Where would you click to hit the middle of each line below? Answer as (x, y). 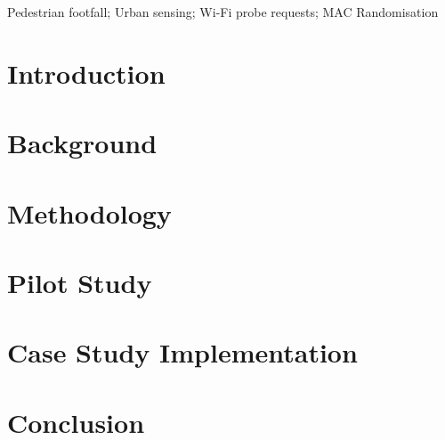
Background (82, 143)
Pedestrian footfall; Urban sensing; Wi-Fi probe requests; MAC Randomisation (223, 12)
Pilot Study (80, 282)
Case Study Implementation (182, 352)
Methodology (89, 212)
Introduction (86, 73)
